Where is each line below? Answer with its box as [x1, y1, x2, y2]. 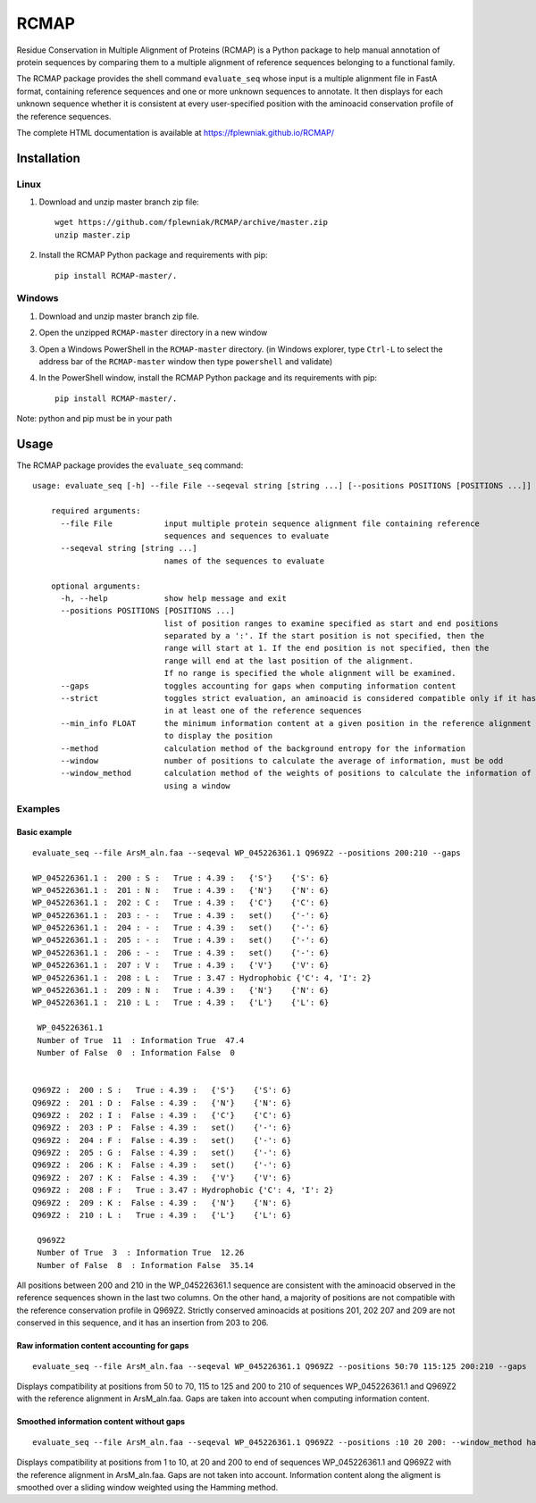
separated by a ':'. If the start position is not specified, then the [163, 630, 485, 641]
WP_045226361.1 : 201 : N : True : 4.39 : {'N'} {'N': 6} [32, 885, 330, 895]
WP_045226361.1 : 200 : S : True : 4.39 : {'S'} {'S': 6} [32, 873, 330, 883]
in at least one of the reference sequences [163, 706, 363, 716]
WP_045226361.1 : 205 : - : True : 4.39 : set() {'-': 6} [32, 935, 330, 946]
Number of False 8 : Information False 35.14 [37, 1260, 255, 1270]
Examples [16, 802, 61, 814]
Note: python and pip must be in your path [16, 413, 173, 424]
